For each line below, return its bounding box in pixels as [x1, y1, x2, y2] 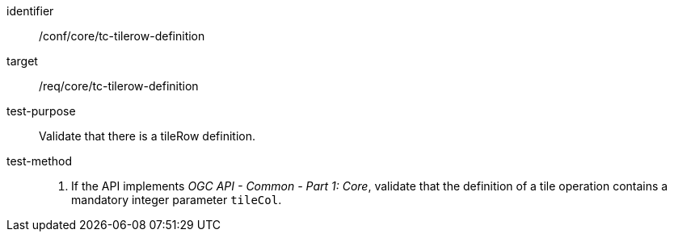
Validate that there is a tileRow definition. [39, 129, 255, 143]
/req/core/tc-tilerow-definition [39, 79, 199, 93]
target [6, 54, 38, 68]
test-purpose [6, 104, 76, 118]
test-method [6, 154, 72, 168]
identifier [6, 4, 54, 18]
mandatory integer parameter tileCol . [71, 193, 282, 207]
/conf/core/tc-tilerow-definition [39, 29, 205, 43]
